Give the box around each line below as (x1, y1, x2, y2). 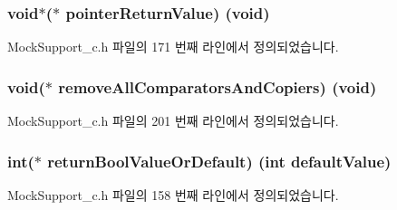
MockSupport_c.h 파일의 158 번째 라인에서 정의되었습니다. (7, 185, 339, 204)
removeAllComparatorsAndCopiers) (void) (58, 75, 377, 98)
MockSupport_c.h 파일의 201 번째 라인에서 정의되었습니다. (7, 111, 339, 130)
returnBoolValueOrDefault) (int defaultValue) (47, 149, 392, 172)
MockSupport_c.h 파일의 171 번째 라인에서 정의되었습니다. (7, 37, 339, 56)
